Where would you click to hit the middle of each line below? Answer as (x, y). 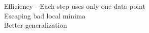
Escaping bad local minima (45, 15)
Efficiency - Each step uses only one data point (75, 6)
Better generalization (36, 25)
